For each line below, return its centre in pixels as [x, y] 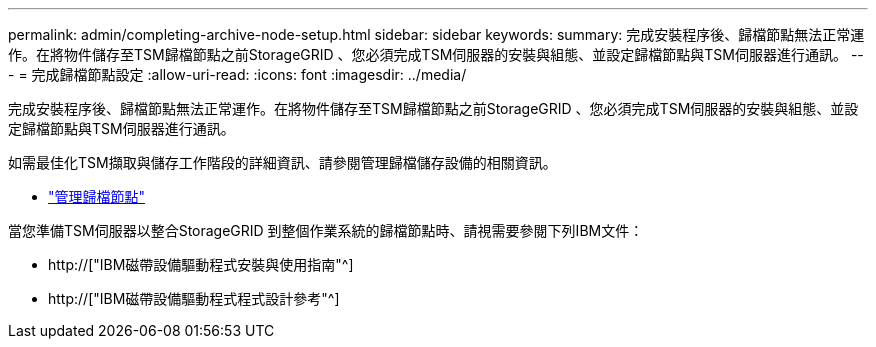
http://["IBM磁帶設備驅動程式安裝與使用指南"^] [201, 264]
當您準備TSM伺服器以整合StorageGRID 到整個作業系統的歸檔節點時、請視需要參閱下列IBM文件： [326, 230]
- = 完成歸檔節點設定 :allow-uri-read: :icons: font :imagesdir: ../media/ [237, 74]
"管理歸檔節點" [97, 196]
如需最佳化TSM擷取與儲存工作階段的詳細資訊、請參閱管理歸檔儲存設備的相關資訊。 [282, 162]
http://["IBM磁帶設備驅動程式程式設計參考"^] [194, 298]
